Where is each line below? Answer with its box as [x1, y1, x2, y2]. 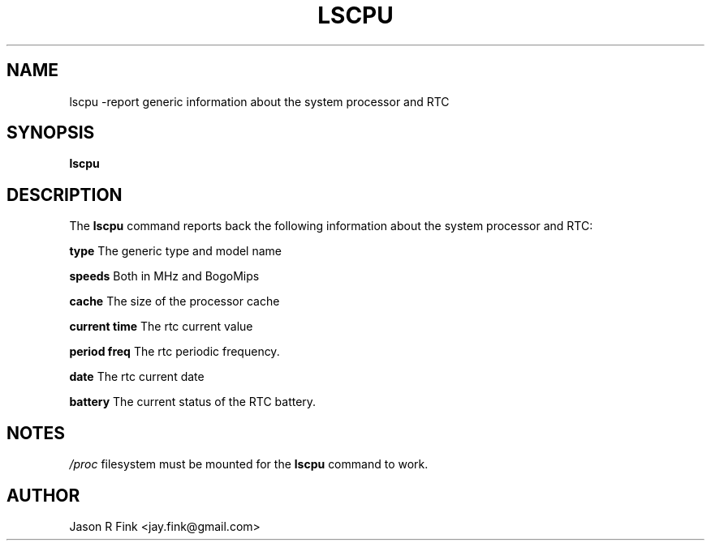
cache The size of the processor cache [69, 294, 280, 309]
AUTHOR [6, 485, 80, 506]
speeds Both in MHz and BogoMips [69, 269, 260, 284]
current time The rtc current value [69, 319, 253, 334]
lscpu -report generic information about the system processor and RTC [69, 94, 450, 109]
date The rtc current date [69, 370, 205, 384]
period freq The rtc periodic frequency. [69, 344, 280, 359]
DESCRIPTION [6, 184, 123, 205]
